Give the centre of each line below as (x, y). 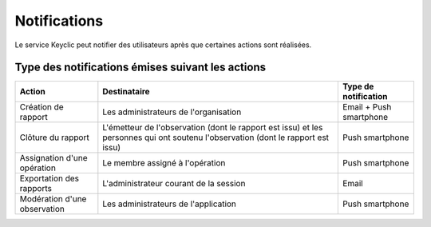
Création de (42, 107)
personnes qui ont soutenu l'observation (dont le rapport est (216, 137)
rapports (36, 189)
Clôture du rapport (54, 137)
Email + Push (367, 107)
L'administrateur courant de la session (174, 184)
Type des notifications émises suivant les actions (140, 68)
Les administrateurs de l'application (170, 204)
